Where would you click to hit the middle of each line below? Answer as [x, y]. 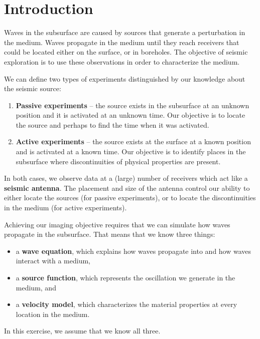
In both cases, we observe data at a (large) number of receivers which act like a [126, 178]
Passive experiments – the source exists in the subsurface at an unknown [133, 105]
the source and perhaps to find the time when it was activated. [112, 124]
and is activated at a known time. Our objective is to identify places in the [131, 151]
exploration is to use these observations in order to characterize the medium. [122, 61]
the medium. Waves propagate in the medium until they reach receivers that [122, 42]
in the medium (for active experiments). [66, 208]
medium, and [36, 287]
